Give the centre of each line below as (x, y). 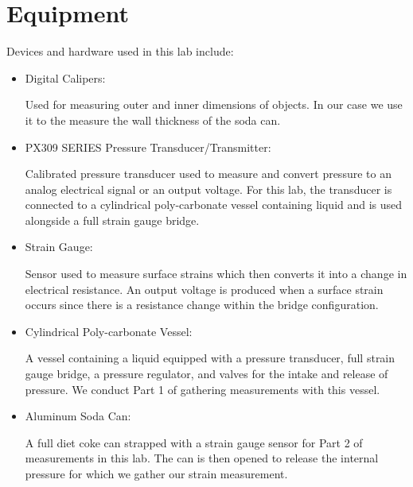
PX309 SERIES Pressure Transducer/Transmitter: (148, 147)
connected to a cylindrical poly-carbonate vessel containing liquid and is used (214, 205)
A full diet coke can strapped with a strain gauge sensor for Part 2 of (194, 442)
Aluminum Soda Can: (78, 416)
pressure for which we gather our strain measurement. (156, 473)
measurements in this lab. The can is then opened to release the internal (202, 458)
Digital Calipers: (65, 77)
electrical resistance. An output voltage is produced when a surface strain (204, 289)
